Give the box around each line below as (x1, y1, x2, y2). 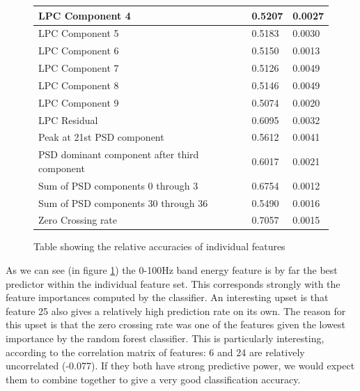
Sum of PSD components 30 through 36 (38, 195, 208, 210)
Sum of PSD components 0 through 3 (38, 178, 198, 192)
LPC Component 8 (38, 77, 119, 92)
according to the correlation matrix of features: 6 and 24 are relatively (6, 344, 305, 359)
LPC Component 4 (38, 8, 131, 22)
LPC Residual (38, 112, 98, 127)
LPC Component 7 (38, 61, 119, 75)
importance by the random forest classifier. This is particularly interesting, (6, 331, 324, 346)
